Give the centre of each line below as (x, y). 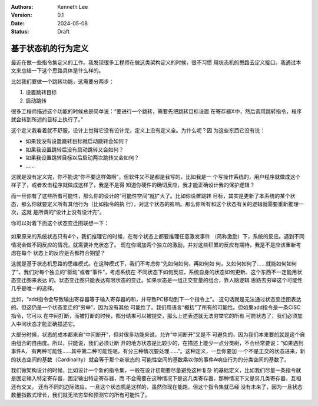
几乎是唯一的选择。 (34, 288)
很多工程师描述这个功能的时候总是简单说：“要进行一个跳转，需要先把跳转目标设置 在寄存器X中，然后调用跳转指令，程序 (156, 111)
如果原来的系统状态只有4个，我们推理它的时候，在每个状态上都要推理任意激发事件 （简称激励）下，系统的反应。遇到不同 (158, 237)
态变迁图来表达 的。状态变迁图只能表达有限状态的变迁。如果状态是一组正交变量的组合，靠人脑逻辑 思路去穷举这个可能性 (157, 280)
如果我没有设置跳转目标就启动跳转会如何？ (77, 141)
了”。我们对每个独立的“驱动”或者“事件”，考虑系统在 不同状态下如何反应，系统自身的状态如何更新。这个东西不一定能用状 (157, 272)
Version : (21, 15)
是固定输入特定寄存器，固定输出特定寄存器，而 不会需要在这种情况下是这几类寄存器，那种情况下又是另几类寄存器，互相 (156, 378)
